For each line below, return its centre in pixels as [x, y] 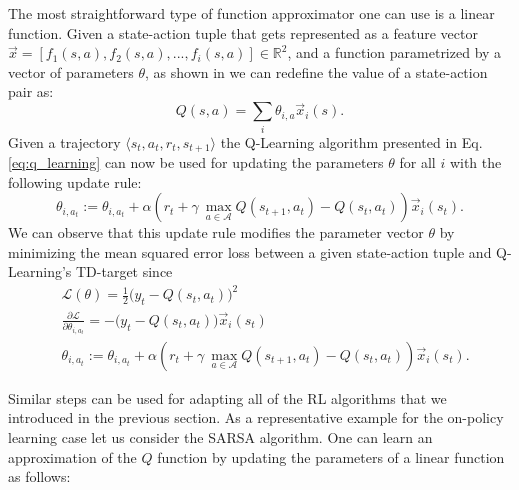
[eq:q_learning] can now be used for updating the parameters [196, 161]
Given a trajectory [64, 141]
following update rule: [75, 181]
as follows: [39, 476]
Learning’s [40, 271]
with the [475, 161]
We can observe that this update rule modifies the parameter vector [216, 232]
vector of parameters [71, 71]
